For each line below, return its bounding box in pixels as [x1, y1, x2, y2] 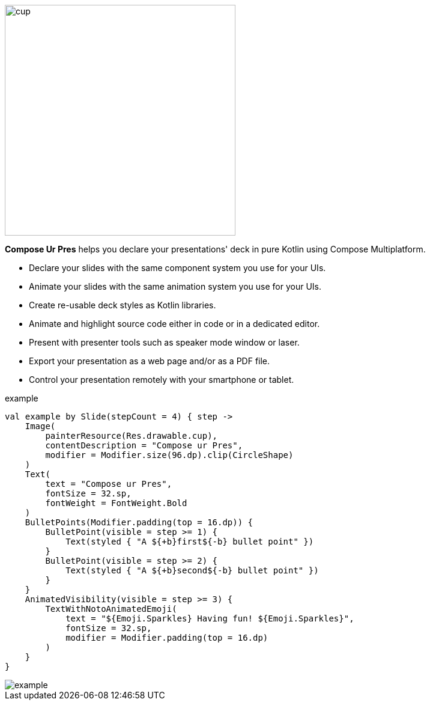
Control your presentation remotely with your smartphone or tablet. [29, 374, 294, 385]
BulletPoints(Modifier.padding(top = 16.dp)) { [25, 517, 253, 527]
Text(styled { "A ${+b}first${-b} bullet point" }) [65, 537, 314, 546]
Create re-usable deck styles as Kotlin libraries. [29, 300, 216, 310]
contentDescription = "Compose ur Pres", [45, 441, 243, 450]
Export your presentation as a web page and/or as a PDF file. [29, 356, 270, 366]
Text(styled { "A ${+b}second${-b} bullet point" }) [65, 566, 319, 575]
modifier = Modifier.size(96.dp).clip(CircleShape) [45, 450, 294, 460]
